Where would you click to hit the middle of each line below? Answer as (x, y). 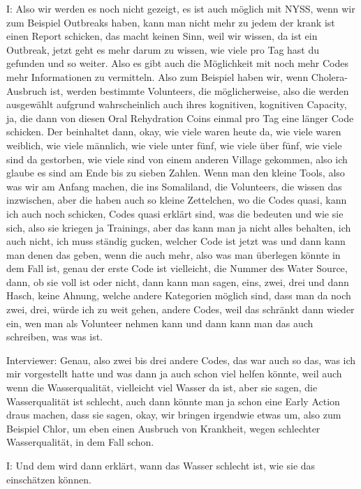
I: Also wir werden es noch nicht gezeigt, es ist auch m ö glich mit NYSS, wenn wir (181, 8)
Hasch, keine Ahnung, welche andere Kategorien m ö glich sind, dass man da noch (179, 295)
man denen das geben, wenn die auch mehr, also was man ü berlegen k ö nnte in (174, 254)
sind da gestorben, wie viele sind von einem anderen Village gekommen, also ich (177, 159)
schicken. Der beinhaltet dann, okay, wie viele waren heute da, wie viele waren (174, 131)
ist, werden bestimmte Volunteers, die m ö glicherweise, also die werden (199, 90)
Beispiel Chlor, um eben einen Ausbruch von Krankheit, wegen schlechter (163, 428)
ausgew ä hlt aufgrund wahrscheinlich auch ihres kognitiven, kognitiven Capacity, (177, 104)
